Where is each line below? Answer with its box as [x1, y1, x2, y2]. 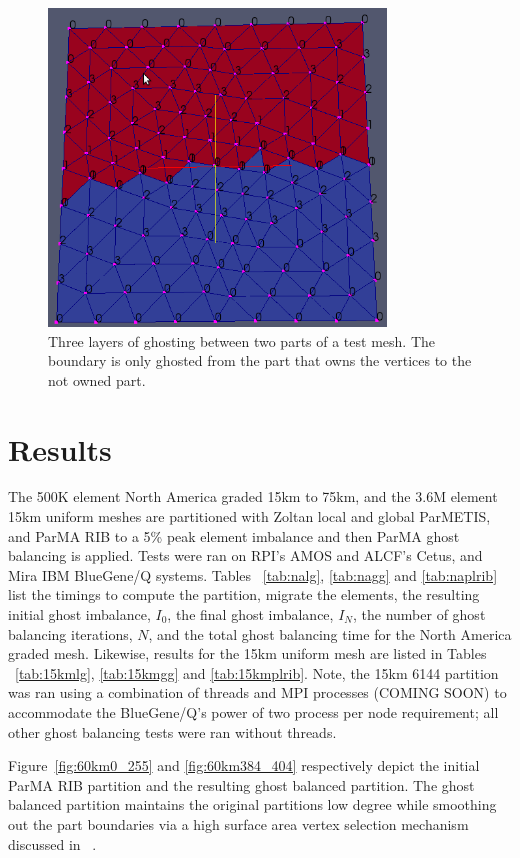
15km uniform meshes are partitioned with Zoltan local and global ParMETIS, [8, 506, 491, 527]
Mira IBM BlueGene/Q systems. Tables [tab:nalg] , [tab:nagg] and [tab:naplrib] [8, 564, 498, 585]
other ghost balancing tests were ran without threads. [8, 721, 337, 742]
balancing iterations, [8, 623, 133, 644]
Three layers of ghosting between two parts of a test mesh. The [48, 330, 435, 351]
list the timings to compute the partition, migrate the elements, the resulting [8, 584, 480, 605]
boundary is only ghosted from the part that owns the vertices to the [48, 350, 472, 371]
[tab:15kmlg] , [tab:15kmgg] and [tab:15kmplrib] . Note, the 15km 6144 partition [15, 662, 499, 683]
